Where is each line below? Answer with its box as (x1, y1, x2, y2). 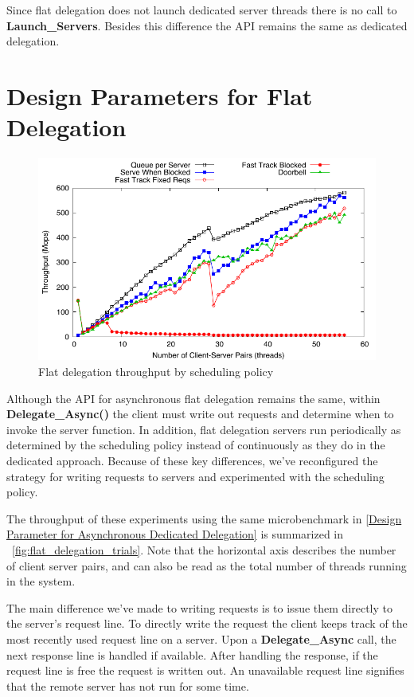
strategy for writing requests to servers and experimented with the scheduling (6, 468, 385, 484)
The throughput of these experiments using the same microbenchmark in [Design (6, 510, 402, 527)
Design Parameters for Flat (6, 79, 313, 112)
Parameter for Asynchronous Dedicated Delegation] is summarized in (6, 526, 344, 542)
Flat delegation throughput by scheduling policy (38, 363, 274, 380)
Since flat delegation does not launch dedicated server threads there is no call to (6, 2, 397, 18)
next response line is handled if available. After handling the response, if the (6, 646, 378, 663)
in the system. (6, 573, 76, 589)
